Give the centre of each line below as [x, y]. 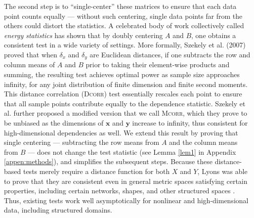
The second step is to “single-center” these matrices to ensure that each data [120, 6]
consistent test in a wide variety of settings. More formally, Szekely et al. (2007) [125, 45]
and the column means [203, 142]
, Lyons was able [222, 171]
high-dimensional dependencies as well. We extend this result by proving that [121, 132]
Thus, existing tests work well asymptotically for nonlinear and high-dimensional [126, 200]
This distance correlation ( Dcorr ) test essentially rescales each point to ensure [123, 94]
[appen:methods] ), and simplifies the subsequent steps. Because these [108, 161]
